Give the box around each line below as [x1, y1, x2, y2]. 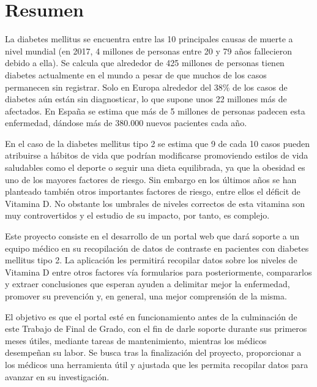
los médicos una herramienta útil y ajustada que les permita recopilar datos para [5, 358, 308, 370]
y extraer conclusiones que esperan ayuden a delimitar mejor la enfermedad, [5, 277, 290, 290]
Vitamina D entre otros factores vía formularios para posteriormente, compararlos [5, 265, 312, 278]
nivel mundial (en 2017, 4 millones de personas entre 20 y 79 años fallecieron [5, 44, 293, 57]
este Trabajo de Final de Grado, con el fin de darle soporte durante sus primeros [5, 322, 307, 335]
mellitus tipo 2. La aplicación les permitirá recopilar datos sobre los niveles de [5, 254, 297, 266]
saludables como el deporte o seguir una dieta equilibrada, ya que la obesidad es [5, 161, 305, 174]
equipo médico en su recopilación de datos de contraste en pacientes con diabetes [5, 241, 309, 254]
